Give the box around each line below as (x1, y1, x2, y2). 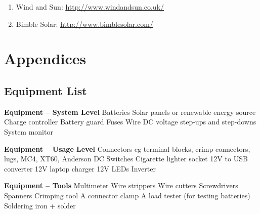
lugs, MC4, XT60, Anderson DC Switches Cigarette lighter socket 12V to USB (4, 153, 248, 164)
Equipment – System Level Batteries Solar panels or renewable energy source (4, 106, 256, 117)
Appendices (4, 48, 86, 69)
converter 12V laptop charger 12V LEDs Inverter (4, 163, 156, 174)
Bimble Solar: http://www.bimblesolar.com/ (16, 18, 153, 29)
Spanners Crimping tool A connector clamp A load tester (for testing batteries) (4, 190, 250, 200)
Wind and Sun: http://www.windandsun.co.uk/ (16, 2, 164, 12)
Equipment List (4, 82, 87, 98)
